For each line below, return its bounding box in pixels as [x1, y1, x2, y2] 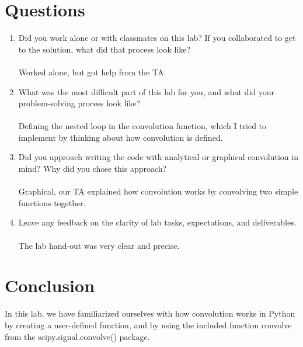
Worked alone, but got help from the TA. [18, 65, 166, 78]
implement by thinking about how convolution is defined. [18, 131, 223, 143]
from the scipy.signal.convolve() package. [5, 330, 150, 342]
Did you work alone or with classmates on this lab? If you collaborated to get [18, 32, 296, 44]
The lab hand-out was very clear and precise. [18, 239, 180, 251]
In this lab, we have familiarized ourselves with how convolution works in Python [5, 307, 295, 320]
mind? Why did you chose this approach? [18, 162, 167, 175]
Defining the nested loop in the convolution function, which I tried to [18, 120, 267, 132]
